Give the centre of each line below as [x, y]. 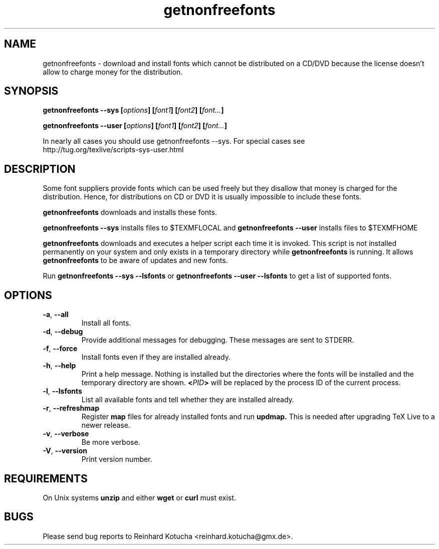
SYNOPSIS [31, 91]
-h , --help [59, 366]
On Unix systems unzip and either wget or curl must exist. [139, 497]
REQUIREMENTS [46, 478]
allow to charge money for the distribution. [113, 72]
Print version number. [117, 459]
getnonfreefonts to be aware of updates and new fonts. [135, 260]
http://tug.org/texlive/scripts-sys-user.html [113, 150]
